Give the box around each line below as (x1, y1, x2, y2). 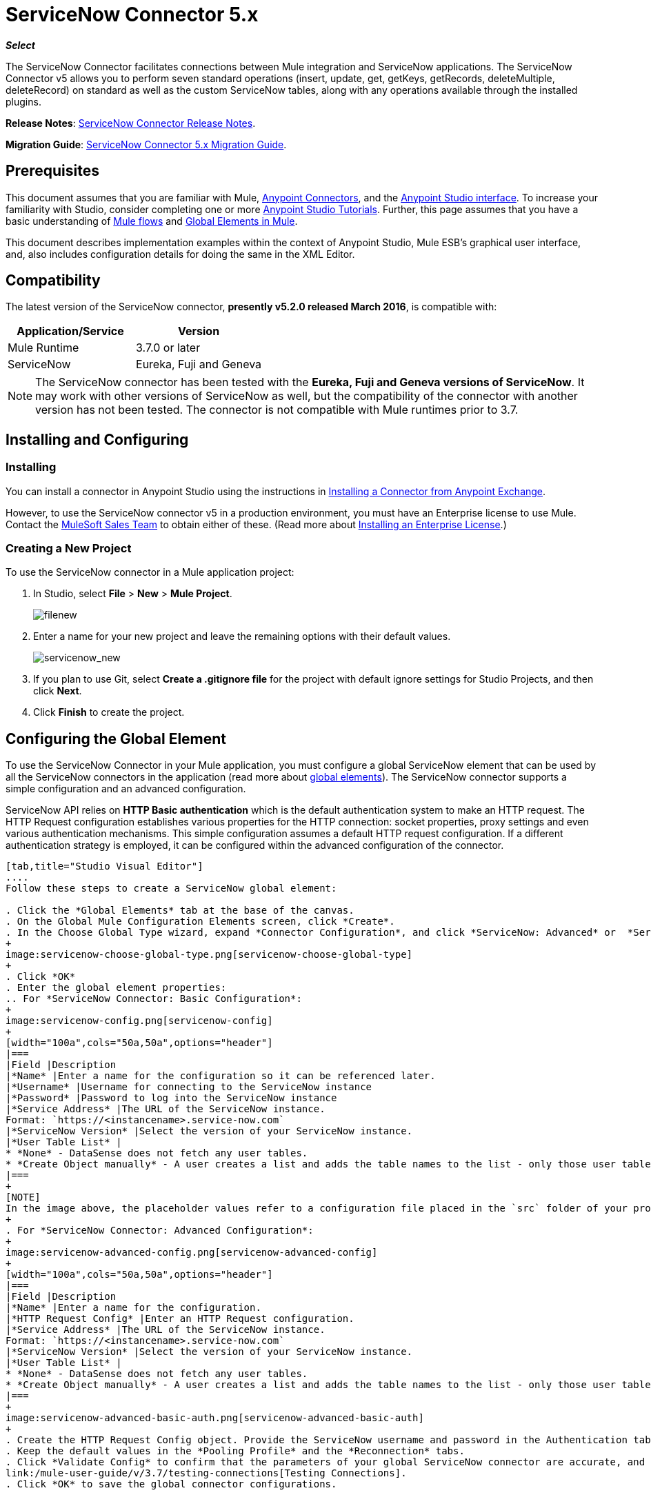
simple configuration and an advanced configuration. (6, 783, 246, 795)
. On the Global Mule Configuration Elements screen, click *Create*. (6, 916, 395, 927)
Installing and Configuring (6, 430, 189, 448)
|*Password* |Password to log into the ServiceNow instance (6, 1092, 337, 1104)
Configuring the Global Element (6, 730, 227, 747)
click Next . (33, 685, 82, 697)
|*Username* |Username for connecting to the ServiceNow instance (6, 1081, 372, 1093)
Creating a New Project (6, 541, 132, 556)
